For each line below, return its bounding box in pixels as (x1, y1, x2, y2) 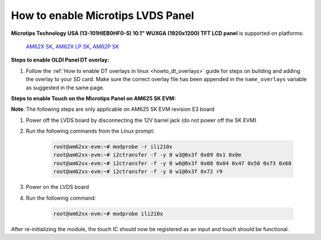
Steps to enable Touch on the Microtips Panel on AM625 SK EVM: (11, 95, 177, 102)
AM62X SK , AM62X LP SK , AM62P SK (26, 43, 119, 50)
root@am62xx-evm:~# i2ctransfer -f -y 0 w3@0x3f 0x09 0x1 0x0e (53, 152, 242, 158)
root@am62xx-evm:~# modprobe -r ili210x (53, 143, 172, 151)
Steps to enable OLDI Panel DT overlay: (11, 56, 109, 63)
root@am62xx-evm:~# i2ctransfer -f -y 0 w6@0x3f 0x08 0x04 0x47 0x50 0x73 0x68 (53, 160, 292, 167)
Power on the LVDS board (26, 184, 89, 191)
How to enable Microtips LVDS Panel (11, 9, 194, 22)
